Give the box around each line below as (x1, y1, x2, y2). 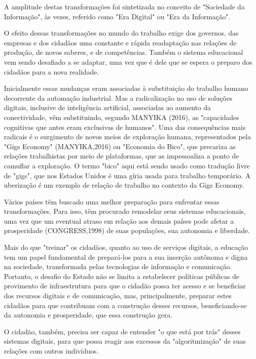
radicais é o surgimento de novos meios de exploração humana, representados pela (4, 131, 251, 142)
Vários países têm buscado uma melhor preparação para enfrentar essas (4, 196, 219, 206)
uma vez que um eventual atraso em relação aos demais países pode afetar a (4, 215, 234, 226)
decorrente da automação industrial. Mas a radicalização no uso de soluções (4, 92, 232, 103)
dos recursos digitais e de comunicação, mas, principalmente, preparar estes (4, 290, 232, 301)
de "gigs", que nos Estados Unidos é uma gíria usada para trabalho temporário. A (4, 170, 251, 180)
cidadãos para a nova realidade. (4, 66, 99, 77)
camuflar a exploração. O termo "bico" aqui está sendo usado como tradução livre (4, 160, 250, 170)
